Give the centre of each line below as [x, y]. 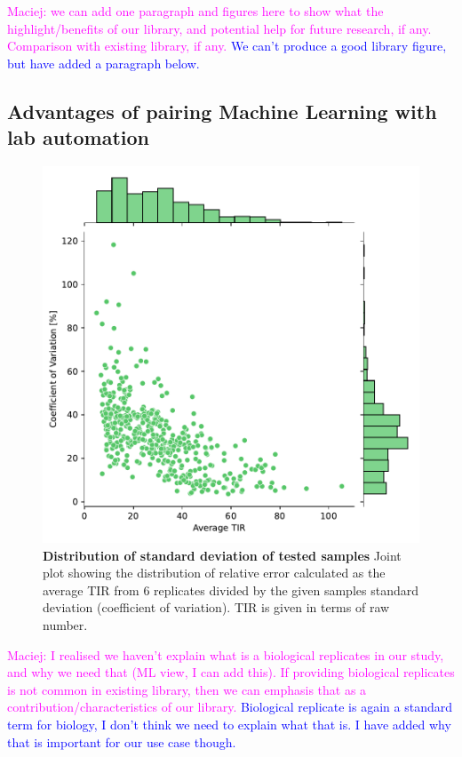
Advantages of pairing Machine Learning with [222, 111]
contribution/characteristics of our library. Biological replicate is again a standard [230, 707]
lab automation [78, 137]
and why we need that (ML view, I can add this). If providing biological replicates [231, 672]
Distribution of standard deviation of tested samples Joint [222, 555]
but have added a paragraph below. [104, 63]
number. [65, 624]
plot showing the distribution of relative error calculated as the [214, 573]
